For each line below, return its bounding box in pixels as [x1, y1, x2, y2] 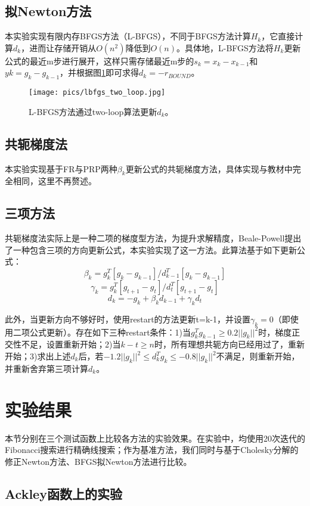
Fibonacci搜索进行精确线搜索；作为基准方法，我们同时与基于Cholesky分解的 [5, 443, 299, 456]
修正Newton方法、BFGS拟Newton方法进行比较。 [5, 455, 192, 467]
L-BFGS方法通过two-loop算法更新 [29, 105, 157, 117]
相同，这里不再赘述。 [13, 175, 97, 187]
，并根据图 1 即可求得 [60, 66, 139, 79]
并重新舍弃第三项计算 [5, 362, 88, 374]
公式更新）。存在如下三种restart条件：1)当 [29, 325, 191, 338]
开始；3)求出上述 [5, 350, 71, 362]
